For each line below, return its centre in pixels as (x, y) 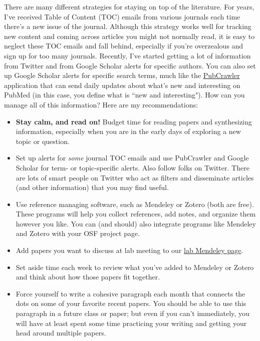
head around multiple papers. (61, 333)
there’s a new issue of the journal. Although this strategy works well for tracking (128, 26)
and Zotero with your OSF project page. (78, 233)
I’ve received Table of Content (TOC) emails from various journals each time (122, 16)
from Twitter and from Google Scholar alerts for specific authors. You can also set (130, 65)
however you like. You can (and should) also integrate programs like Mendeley (136, 223)
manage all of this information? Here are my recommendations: (101, 104)
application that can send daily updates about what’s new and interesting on (122, 85)
